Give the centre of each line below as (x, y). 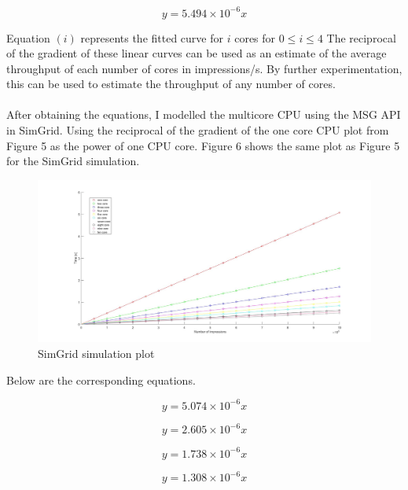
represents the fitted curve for (152, 37)
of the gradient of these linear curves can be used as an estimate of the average (197, 53)
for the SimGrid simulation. (73, 161)
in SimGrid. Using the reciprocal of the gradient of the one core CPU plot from (198, 130)
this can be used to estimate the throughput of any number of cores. (171, 84)
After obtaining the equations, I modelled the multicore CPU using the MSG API (204, 114)
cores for (255, 37)
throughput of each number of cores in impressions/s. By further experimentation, (204, 68)
